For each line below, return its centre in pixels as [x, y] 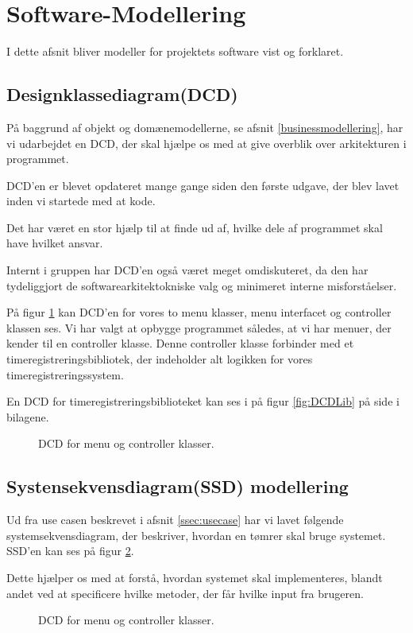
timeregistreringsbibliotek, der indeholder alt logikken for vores [160, 359]
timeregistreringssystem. [65, 374]
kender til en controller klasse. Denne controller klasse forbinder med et [180, 343]
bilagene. [28, 416]
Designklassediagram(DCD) [122, 94]
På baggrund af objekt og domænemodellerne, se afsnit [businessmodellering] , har [205, 127]
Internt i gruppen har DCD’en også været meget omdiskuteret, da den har [187, 270]
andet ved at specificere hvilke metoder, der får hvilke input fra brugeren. [185, 593]
